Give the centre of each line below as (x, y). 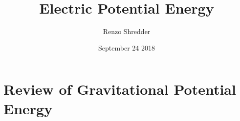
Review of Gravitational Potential (120, 89)
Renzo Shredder (127, 31)
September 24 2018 (127, 47)
